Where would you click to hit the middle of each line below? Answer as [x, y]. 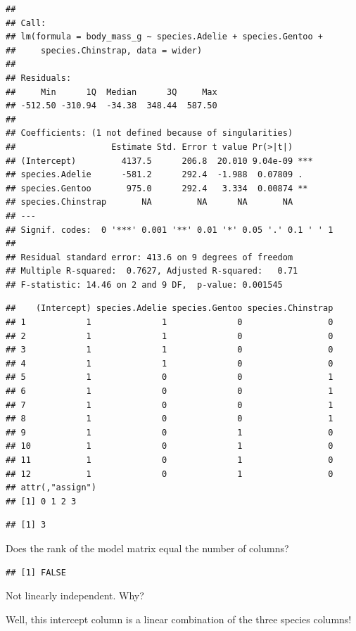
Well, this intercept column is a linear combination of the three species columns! [179, 619]
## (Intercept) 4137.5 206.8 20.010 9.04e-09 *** [159, 161]
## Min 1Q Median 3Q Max [112, 92]
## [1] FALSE [36, 572]
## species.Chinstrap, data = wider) [104, 50]
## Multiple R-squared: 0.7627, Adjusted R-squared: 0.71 [152, 271]
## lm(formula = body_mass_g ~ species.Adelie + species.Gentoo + [165, 37]
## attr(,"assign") [51, 488]
